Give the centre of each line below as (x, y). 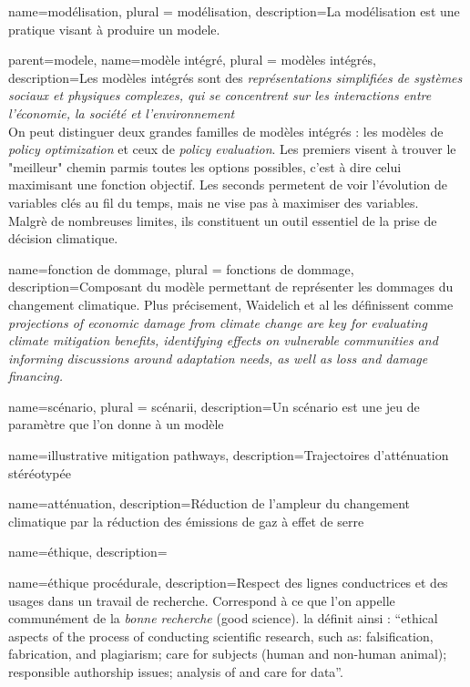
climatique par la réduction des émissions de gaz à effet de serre (186, 521)
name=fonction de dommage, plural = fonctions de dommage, (181, 268)
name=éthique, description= (88, 552)
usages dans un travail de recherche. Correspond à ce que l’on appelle (202, 600)
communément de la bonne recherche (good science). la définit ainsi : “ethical (223, 618)
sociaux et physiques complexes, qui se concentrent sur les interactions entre (220, 95)
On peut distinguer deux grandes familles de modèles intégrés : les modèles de (226, 131)
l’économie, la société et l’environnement (122, 113)
